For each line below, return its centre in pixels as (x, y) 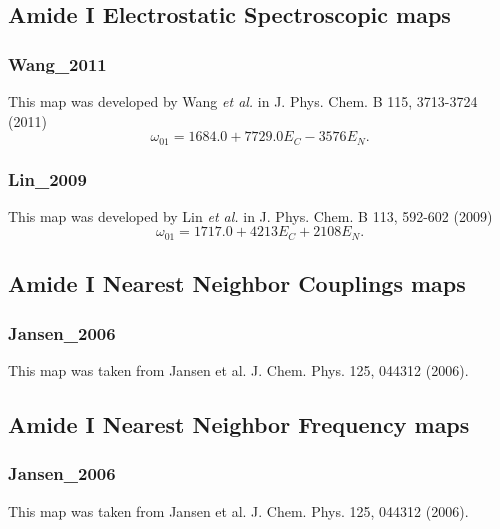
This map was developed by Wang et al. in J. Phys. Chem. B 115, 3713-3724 (243, 101)
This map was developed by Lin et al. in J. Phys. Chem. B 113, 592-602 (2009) (250, 215)
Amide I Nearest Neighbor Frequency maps (239, 423)
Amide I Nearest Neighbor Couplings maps (237, 283)
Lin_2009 (47, 178)
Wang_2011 (57, 63)
